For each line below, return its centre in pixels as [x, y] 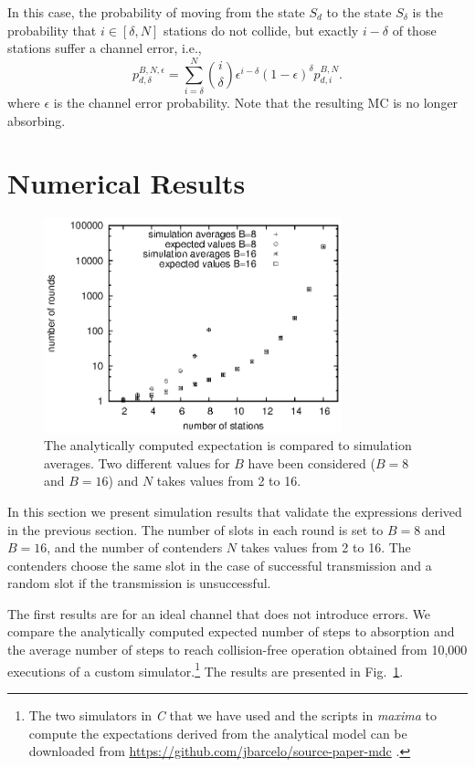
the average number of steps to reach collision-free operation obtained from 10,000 [237, 650]
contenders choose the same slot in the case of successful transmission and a [220, 565]
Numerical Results [127, 183]
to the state [359, 12]
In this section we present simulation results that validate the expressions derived [235, 511]
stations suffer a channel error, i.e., [105, 48]
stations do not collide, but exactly [261, 30]
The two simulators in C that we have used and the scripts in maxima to [232, 714]
